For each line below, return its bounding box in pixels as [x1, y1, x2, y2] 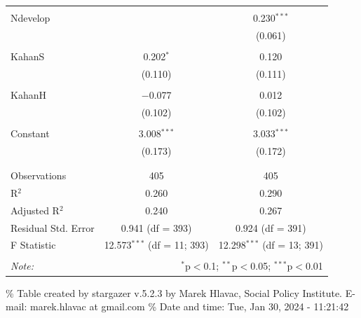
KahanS [11, 48, 45, 63]
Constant [11, 125, 50, 140]
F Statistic [11, 237, 56, 252]
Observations [11, 168, 67, 182]
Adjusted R [11, 202, 60, 217]
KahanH [11, 87, 46, 102]
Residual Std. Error [11, 220, 95, 235]
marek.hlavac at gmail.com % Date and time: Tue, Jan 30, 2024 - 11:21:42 [29, 299, 349, 314]
